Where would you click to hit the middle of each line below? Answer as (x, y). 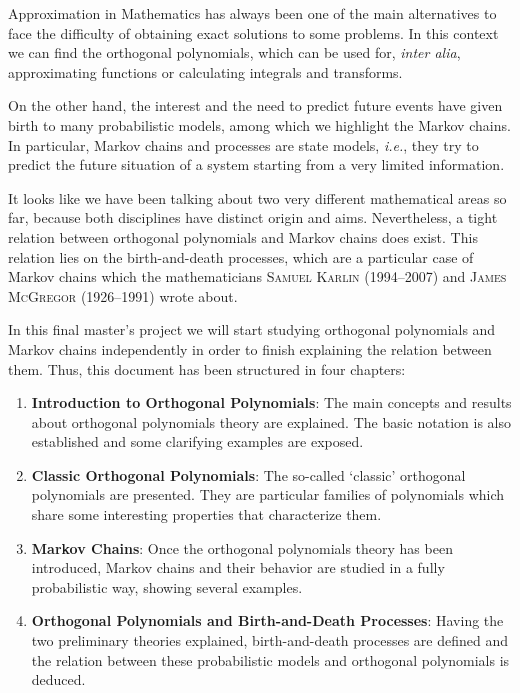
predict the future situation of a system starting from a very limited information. (256, 164)
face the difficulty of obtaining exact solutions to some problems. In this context (253, 32)
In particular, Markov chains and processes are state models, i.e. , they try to (243, 144)
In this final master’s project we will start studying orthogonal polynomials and (252, 329)
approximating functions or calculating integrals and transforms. (205, 71)
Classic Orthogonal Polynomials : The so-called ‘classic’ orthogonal (248, 474)
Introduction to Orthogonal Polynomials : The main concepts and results (271, 402)
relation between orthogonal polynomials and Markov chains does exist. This (243, 236)
